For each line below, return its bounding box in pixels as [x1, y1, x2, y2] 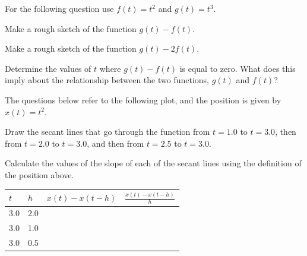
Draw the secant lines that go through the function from [5, 125, 210, 138]
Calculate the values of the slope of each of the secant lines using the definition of [5, 157, 302, 169]
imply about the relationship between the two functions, [5, 74, 209, 86]
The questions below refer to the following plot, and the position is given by [5, 93, 281, 106]
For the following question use [5, 2, 114, 14]
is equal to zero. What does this [179, 62, 296, 74]
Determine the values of [5, 62, 91, 74]
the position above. [5, 168, 74, 181]
